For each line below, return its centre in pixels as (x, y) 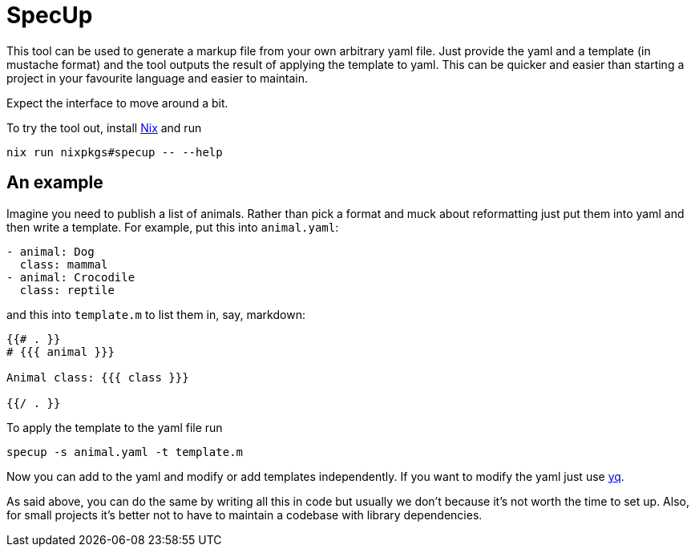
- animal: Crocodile (71, 277)
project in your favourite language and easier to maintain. (158, 78)
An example (55, 183)
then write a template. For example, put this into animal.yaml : (173, 227)
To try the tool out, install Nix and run (104, 127)
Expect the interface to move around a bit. (117, 103)
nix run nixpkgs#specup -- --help (115, 152)
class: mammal (64, 264)
